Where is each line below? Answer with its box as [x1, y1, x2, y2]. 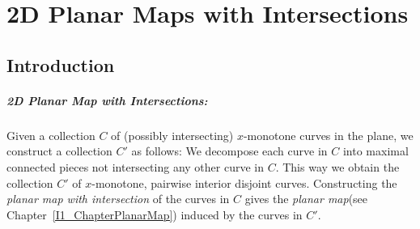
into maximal [342, 142, 409, 159]
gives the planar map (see [244, 190, 368, 207]
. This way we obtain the [275, 158, 400, 175]
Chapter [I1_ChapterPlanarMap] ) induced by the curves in [6, 206, 303, 223]
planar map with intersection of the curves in [6, 190, 230, 207]
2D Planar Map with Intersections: [6, 91, 208, 108]
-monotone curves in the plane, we [243, 126, 414, 143]
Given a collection [6, 126, 95, 143]
